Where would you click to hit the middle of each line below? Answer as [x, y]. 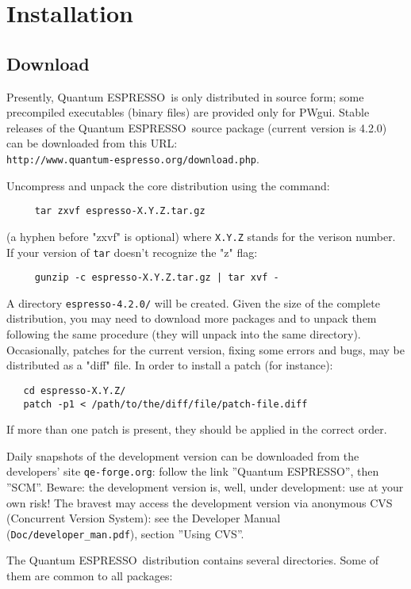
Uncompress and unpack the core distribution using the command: [168, 185]
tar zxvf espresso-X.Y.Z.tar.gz [120, 211]
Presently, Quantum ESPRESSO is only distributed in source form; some [185, 96]
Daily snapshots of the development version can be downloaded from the [183, 455]
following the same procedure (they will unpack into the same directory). [184, 334]
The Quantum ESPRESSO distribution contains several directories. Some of [193, 560]
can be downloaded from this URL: [92, 143]
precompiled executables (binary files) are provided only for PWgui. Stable [188, 112]
